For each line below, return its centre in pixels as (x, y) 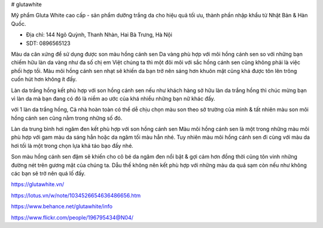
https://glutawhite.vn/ (38, 184)
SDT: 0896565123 (48, 43)
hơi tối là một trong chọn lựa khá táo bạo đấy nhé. (72, 145)
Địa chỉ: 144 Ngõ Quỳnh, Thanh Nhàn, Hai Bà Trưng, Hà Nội (99, 35)
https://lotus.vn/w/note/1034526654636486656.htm (76, 195)
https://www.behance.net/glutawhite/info (62, 206)
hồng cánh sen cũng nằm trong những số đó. (67, 118)
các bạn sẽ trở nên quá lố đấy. (48, 174)
